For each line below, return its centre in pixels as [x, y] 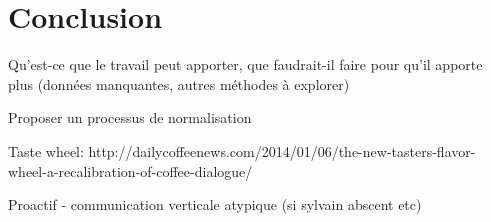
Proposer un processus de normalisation [130, 117]
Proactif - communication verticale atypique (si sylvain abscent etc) [215, 204]
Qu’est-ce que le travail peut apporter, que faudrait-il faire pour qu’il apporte [245, 64]
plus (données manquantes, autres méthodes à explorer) [179, 83]
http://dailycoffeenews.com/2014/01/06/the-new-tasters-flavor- [282, 150]
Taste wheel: [46, 150]
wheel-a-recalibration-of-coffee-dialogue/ [130, 170]
